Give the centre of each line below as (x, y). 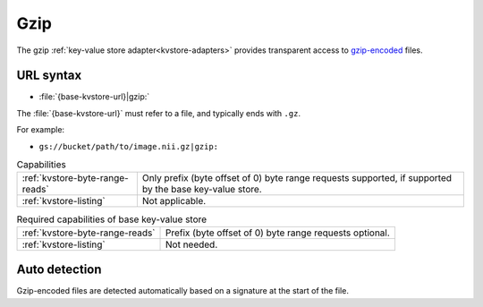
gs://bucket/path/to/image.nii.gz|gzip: (129, 146)
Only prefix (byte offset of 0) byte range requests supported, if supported (297, 178)
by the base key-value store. (202, 190)
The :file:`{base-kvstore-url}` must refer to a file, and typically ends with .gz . (159, 113)
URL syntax (49, 76)
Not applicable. (174, 201)
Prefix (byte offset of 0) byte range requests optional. (278, 233)
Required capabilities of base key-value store (112, 219)
